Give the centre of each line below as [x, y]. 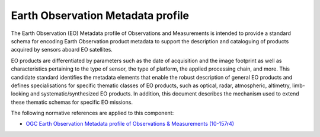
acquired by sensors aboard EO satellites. [62, 50]
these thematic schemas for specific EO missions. [72, 102]
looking [20, 94]
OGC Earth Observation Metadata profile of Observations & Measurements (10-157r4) [130, 124]
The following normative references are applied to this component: [92, 113]
